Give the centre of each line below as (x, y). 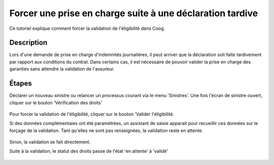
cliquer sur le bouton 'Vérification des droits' (56, 102)
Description (28, 43)
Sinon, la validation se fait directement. (50, 142)
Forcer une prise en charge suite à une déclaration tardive (134, 13)
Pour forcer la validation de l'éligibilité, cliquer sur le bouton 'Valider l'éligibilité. (92, 114)
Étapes (21, 84)
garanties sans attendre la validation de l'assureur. (62, 69)
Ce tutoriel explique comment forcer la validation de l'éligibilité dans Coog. (87, 28)
